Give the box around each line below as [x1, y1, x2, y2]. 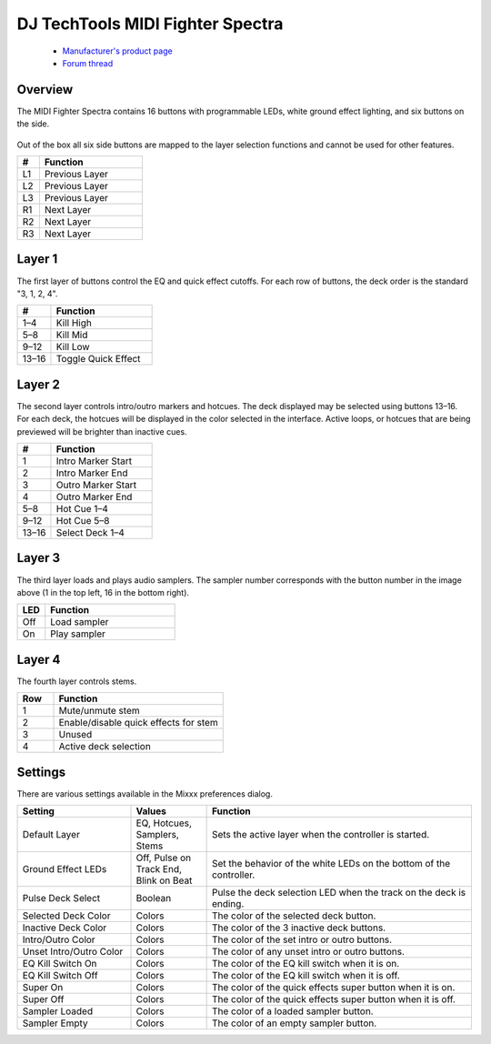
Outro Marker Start [55, 478, 136, 491]
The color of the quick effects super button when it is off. [211, 993, 456, 1006]
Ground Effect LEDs [22, 863, 107, 876]
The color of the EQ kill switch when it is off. [211, 969, 400, 982]
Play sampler [50, 627, 106, 640]
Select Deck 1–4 [55, 527, 125, 538]
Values [135, 805, 167, 818]
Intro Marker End [55, 467, 128, 479]
